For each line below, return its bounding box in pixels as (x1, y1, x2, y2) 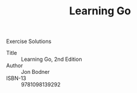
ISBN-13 (6, 75, 27, 82)
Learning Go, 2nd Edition (21, 55, 82, 63)
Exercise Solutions (6, 38, 52, 45)
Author (6, 62, 23, 69)
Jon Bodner (21, 69, 50, 76)
